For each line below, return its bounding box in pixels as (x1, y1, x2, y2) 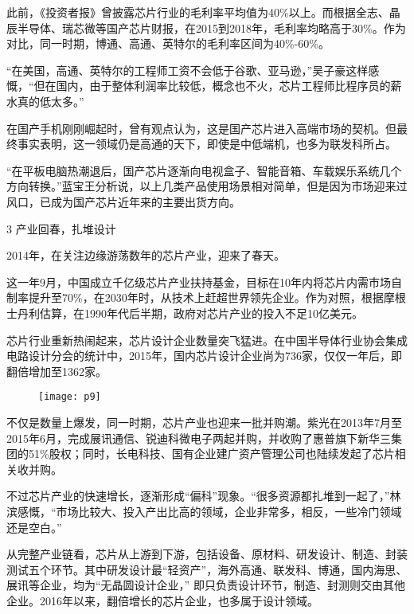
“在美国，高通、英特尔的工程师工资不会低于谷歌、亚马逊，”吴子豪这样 (6, 61, 369, 78)
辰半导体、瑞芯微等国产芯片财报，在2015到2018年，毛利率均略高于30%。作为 (6, 19, 406, 36)
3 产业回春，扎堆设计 (6, 220, 116, 237)
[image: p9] (38, 391, 101, 403)
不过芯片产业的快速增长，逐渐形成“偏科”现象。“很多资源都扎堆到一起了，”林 (6, 487, 401, 504)
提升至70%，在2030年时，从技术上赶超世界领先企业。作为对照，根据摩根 (28, 289, 406, 306)
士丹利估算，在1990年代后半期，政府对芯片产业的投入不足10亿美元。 (6, 304, 363, 321)
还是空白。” (6, 518, 62, 535)
